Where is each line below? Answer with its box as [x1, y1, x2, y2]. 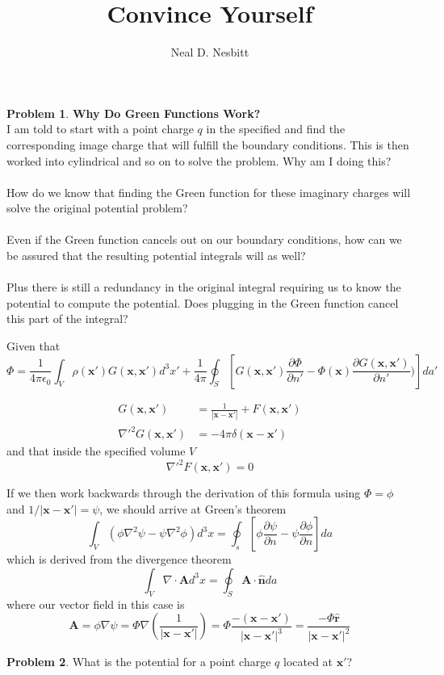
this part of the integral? [6, 310, 128, 327]
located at [283, 653, 333, 670]
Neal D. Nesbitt [170, 44, 249, 61]
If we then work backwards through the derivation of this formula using [6, 484, 361, 501]
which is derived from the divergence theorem [6, 551, 232, 568]
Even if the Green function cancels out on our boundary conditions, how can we [6, 231, 402, 248]
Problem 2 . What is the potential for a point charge [6, 653, 271, 670]
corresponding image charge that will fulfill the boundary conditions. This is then [6, 136, 409, 153]
